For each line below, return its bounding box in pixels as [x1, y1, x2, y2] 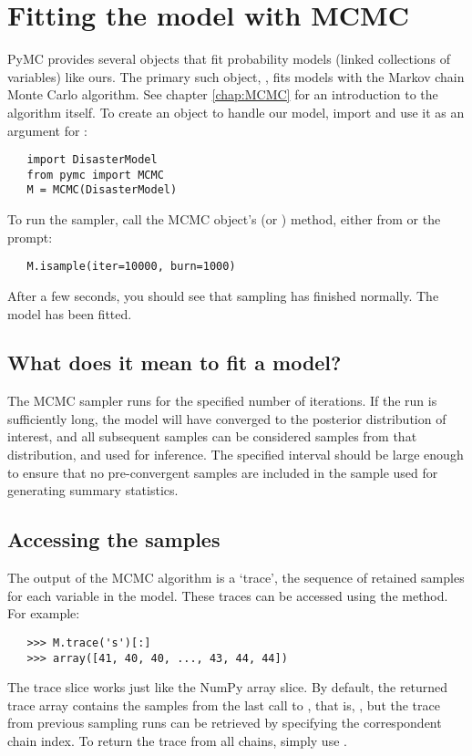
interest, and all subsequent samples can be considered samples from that [7, 427, 417, 446]
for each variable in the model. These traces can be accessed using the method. [7, 585, 448, 605]
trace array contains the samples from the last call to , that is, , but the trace [7, 695, 440, 714]
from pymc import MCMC [26, 168, 164, 181]
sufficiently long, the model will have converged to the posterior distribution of [7, 409, 446, 428]
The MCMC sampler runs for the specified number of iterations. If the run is [7, 391, 437, 410]
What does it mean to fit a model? [7, 348, 342, 377]
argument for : [7, 120, 87, 140]
